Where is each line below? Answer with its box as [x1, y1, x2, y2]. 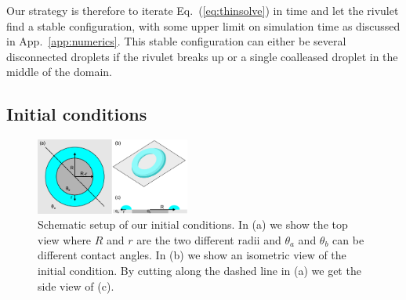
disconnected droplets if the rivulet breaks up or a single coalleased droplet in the [6, 48, 398, 64]
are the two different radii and [136, 231, 281, 248]
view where [38, 231, 92, 248]
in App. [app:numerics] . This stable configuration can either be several [6, 33, 346, 49]
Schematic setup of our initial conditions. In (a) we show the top [38, 216, 348, 233]
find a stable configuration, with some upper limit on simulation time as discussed [6, 17, 401, 34]
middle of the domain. [6, 63, 112, 80]
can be [332, 231, 364, 248]
